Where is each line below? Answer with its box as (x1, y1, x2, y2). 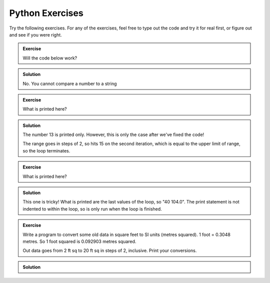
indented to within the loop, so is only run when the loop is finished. (22, 205, 162, 212)
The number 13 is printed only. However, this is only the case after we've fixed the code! (22, 131, 204, 137)
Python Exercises (9, 7, 83, 18)
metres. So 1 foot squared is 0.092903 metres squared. (22, 238, 136, 244)
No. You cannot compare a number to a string (22, 80, 117, 86)
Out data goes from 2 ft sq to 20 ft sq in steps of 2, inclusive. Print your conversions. (22, 247, 197, 253)
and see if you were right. (9, 31, 62, 37)
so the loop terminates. (22, 147, 70, 153)
